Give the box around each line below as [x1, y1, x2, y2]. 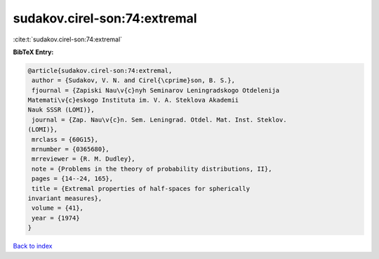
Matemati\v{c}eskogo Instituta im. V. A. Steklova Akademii [27, 96, 239, 105]
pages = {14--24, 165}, [32, 175, 114, 182]
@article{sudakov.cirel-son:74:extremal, [27, 67, 173, 74]
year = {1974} [32, 214, 80, 222]
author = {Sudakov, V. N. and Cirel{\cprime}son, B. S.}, [32, 77, 235, 84]
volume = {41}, [32, 204, 84, 212]
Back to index [13, 242, 53, 251]
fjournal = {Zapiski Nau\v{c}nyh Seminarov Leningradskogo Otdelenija [32, 86, 280, 94]
